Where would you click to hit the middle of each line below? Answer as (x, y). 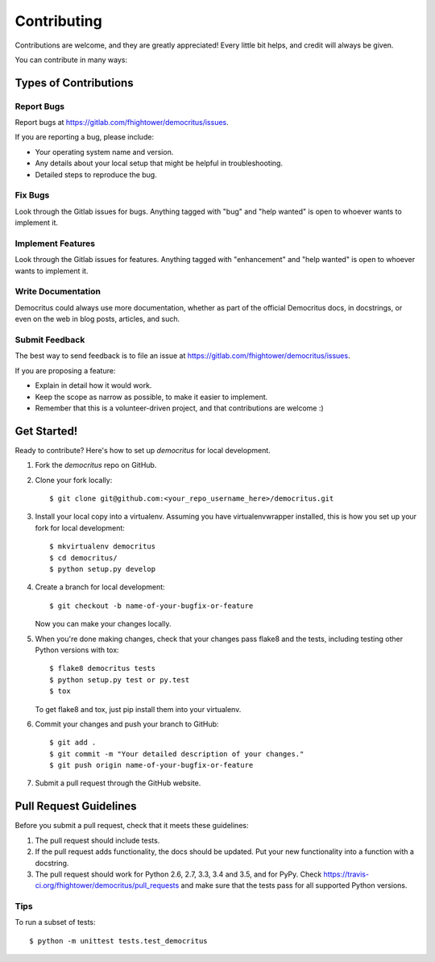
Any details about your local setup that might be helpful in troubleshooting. (159, 163)
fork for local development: (80, 527)
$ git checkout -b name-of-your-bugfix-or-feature (151, 606)
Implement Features (55, 244)
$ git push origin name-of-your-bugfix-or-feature (151, 765)
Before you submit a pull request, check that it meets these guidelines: (132, 826)
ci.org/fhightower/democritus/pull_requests (107, 885)
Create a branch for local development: (100, 587)
